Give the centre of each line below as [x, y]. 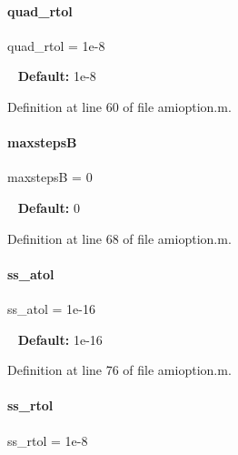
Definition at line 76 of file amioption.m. [119, 370]
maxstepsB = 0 [50, 177]
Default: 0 [49, 207]
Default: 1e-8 [57, 76]
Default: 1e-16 [60, 339]
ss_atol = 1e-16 [51, 308]
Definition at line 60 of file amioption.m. [119, 106]
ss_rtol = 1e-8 [48, 440]
